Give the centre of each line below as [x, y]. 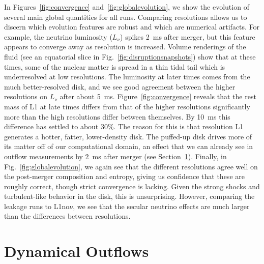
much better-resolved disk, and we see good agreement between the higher [120, 86]
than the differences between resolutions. [67, 216]
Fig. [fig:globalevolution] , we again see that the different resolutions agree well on [131, 166]
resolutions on [26, 96]
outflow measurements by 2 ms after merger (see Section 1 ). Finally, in [115, 156]
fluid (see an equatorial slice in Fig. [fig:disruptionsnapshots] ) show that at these [130, 56]
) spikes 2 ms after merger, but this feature [188, 36]
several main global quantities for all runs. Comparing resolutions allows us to [126, 17]
